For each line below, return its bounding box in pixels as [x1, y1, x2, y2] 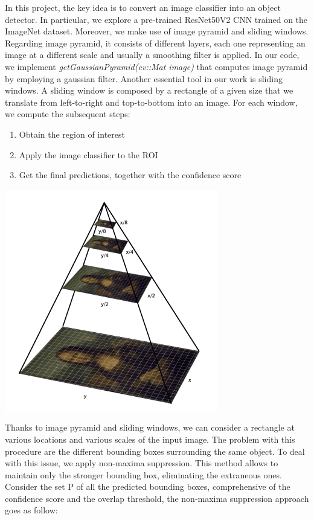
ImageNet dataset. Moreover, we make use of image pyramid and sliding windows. [5, 25, 309, 37]
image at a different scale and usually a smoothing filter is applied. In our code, [5, 48, 300, 61]
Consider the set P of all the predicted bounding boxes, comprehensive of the [5, 480, 290, 493]
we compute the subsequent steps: [5, 108, 130, 120]
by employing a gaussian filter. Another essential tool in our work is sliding [5, 72, 283, 85]
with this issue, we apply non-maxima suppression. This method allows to [5, 457, 278, 469]
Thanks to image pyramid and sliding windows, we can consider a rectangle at [5, 421, 295, 434]
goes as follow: [5, 504, 58, 516]
